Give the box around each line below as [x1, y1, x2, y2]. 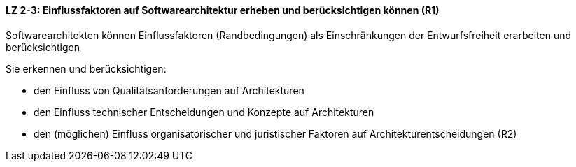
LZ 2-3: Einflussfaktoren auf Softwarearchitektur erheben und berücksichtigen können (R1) [6, 4, 440, 16]
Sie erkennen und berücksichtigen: [6, 62, 167, 75]
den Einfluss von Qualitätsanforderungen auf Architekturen [34, 84, 304, 96]
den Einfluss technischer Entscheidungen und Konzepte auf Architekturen [34, 106, 374, 118]
